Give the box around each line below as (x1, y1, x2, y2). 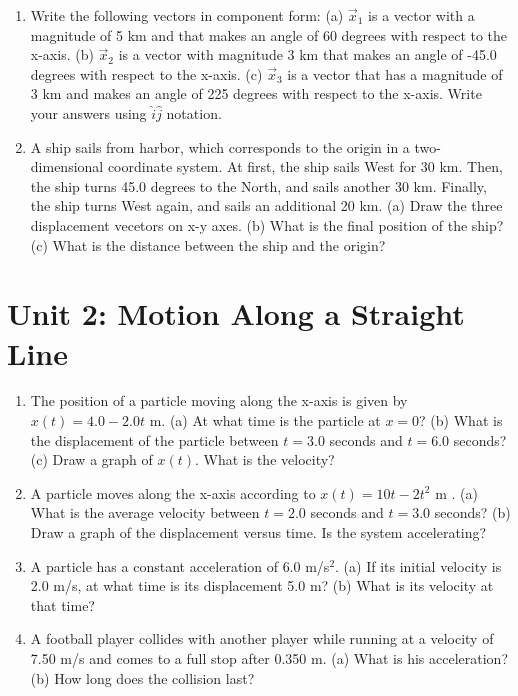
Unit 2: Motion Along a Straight (7, 293, 465, 334)
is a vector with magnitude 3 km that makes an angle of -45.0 (118, 44, 497, 65)
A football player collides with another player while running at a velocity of (30, 628, 494, 649)
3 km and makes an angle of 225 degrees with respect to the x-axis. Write (30, 83, 482, 104)
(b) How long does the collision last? (30, 667, 255, 688)
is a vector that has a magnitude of (287, 63, 503, 84)
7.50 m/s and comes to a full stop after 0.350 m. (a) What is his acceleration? (30, 647, 508, 668)
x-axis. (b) (30, 44, 94, 65)
